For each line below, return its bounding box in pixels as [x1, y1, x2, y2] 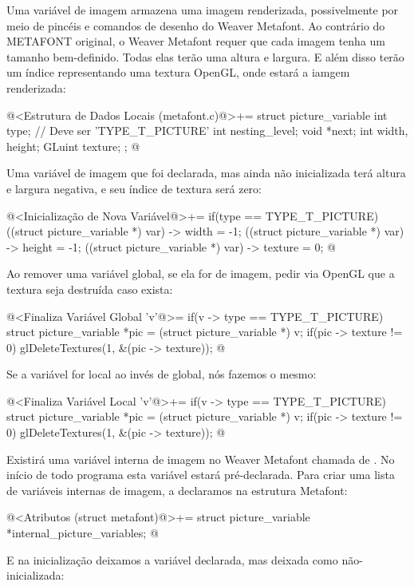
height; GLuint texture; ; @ [6, 137, 140, 154]
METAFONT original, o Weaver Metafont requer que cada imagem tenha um [6, 33, 385, 49]
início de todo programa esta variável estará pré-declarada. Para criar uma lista [6, 466, 395, 483]
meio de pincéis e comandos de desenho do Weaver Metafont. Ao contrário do [6, 17, 385, 34]
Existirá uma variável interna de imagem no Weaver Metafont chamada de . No [6, 450, 395, 467]
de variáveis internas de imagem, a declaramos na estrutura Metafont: [6, 481, 348, 498]
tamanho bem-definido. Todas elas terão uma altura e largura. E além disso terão [6, 48, 404, 65]
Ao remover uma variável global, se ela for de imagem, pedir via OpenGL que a [6, 265, 395, 282]
